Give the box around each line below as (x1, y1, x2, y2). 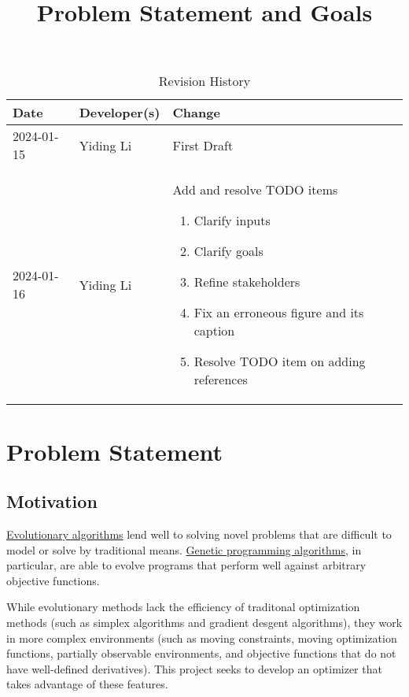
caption (193, 321, 235, 340)
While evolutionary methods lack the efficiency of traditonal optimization (6, 599, 360, 615)
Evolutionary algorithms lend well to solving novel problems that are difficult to (6, 525, 392, 542)
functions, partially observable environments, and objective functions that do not (6, 645, 396, 662)
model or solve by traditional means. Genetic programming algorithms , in (6, 541, 362, 558)
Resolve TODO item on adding (193, 352, 366, 371)
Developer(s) (79, 103, 160, 122)
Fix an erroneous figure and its (193, 303, 364, 322)
